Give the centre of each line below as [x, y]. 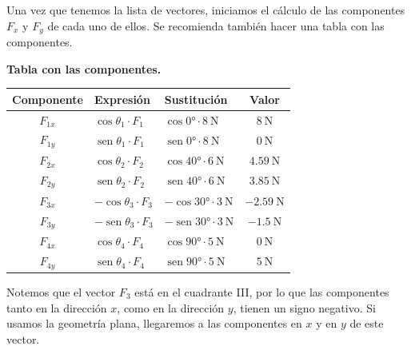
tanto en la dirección [57, 307]
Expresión [122, 99]
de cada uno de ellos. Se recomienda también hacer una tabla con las [216, 25]
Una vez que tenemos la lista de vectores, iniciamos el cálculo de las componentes [206, 10]
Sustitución [196, 99]
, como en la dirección [171, 307]
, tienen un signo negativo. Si [304, 307]
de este [367, 323]
